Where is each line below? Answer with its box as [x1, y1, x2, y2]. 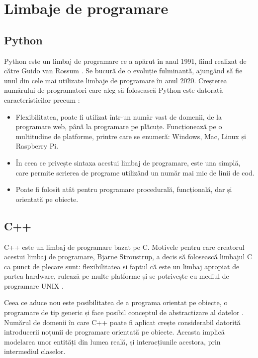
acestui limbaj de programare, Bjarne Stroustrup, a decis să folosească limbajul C [4, 251, 253, 262]
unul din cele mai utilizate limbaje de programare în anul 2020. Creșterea [4, 75, 227, 85]
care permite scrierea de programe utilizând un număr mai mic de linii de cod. [15, 167, 255, 178]
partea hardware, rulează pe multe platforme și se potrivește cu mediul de [4, 271, 229, 281]
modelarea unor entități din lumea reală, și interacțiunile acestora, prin [4, 336, 221, 347]
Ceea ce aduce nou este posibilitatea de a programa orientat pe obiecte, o [4, 297, 228, 308]
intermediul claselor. [4, 346, 66, 357]
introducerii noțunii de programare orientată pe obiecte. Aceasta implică [4, 327, 225, 337]
